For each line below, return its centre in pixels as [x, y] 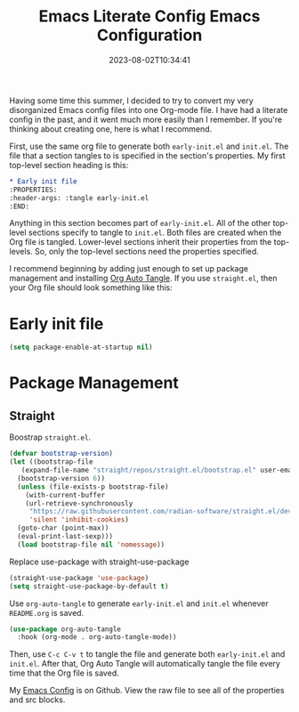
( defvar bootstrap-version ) [61, 454]
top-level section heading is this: [69, 165]
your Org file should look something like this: [91, 287]
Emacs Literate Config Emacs [149, 16]
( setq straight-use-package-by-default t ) [89, 586]
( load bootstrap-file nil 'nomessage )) [91, 545]
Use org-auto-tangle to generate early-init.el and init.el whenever [139, 603]
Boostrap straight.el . [50, 437]
